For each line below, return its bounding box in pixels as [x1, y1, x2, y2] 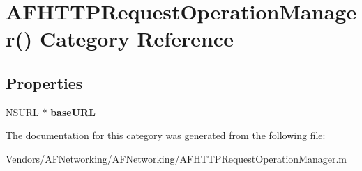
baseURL [50, 104, 96, 119]
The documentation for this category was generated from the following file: [6, 128, 326, 142]
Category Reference [40, 24, 234, 53]
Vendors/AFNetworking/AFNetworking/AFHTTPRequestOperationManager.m [6, 151, 347, 165]
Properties [6, 72, 83, 93]
